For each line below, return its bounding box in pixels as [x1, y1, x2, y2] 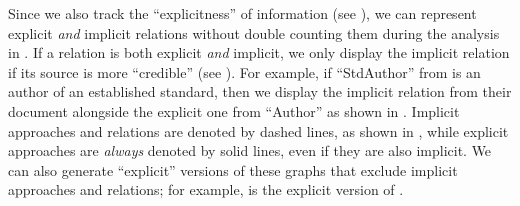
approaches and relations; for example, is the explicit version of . [8, 179, 404, 200]
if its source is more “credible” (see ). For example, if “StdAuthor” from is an [8, 61, 481, 82]
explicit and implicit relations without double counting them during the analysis [8, 22, 500, 43]
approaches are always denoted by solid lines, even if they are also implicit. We [8, 140, 492, 161]
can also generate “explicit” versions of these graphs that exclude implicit [8, 159, 458, 180]
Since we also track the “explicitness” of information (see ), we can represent [8, 3, 477, 23]
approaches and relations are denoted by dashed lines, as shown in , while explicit [8, 120, 509, 141]
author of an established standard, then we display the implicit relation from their [8, 81, 512, 102]
